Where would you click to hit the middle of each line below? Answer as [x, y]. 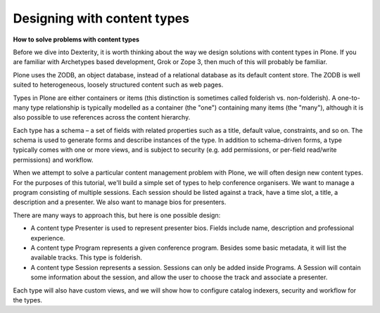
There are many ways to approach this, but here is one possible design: [117, 215]
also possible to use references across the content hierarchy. [102, 117]
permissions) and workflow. [53, 160]
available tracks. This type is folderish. [86, 257]
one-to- [349, 98]
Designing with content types [101, 18]
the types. [27, 300]
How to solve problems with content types [76, 39]
